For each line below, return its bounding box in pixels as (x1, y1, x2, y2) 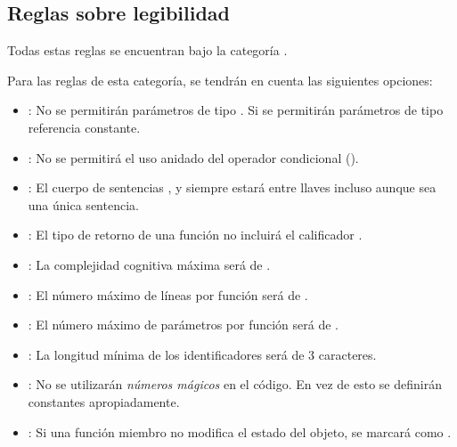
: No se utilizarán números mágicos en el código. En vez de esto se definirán (28, 375, 442, 394)
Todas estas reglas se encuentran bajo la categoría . (7, 41, 288, 60)
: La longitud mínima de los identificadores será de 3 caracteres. (28, 345, 377, 363)
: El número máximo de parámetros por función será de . (28, 315, 339, 334)
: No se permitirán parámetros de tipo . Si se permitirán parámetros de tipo (28, 101, 444, 119)
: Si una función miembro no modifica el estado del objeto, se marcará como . (28, 422, 452, 441)
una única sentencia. (28, 195, 139, 214)
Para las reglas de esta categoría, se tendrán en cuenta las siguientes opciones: (7, 70, 433, 89)
